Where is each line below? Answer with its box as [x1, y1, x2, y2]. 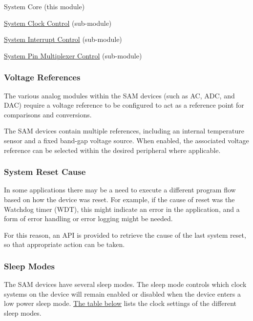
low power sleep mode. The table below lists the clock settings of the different [4, 298, 237, 308]
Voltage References [4, 71, 81, 83]
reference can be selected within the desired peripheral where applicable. [4, 145, 221, 155]
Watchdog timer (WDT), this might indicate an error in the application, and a [4, 204, 240, 214]
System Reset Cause [4, 166, 86, 178]
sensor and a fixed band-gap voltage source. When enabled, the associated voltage [4, 135, 249, 145]
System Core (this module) [4, 1, 85, 11]
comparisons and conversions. [4, 109, 92, 119]
